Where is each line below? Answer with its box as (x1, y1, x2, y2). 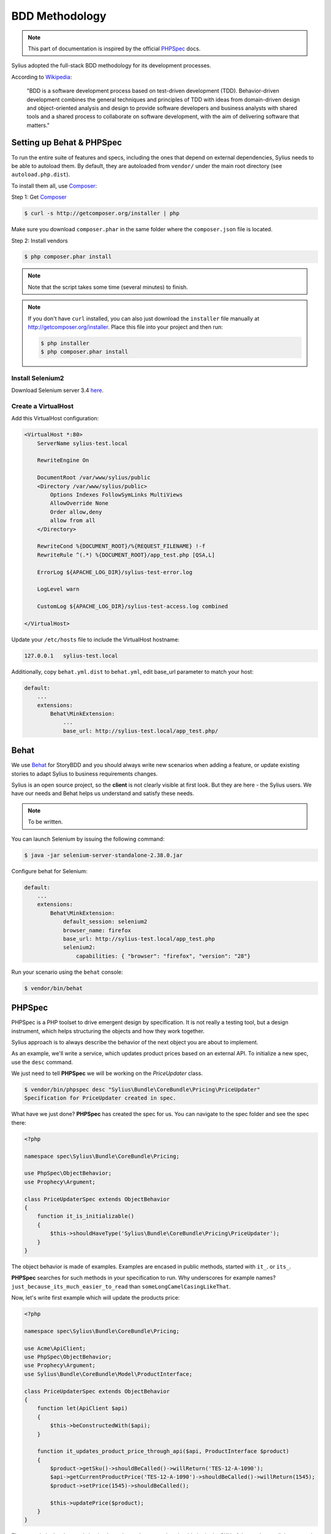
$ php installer (40, 340, 90, 347)
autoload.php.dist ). (11, 171, 70, 178)
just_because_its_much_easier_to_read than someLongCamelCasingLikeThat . (11, 1282, 231, 1290)
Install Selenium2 (11, 374, 64, 382)
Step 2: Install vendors (11, 237, 68, 244)
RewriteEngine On (37, 457, 89, 464)
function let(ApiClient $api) (37, 1405, 128, 1412)
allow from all (50, 517, 96, 524)
